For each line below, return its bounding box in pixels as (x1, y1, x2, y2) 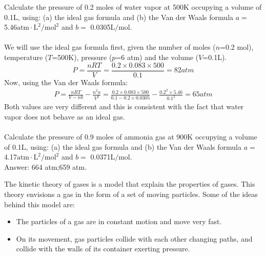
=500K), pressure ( (52, 51, 112, 62)
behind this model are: (4, 199, 75, 209)
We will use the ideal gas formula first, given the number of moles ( (4, 42, 216, 52)
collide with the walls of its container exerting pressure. (16, 243, 190, 254)
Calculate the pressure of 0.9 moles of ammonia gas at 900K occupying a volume (4, 131, 257, 142)
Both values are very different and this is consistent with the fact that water (4, 101, 244, 112)
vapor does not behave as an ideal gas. (4, 111, 125, 122)
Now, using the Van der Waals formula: (4, 76, 128, 87)
